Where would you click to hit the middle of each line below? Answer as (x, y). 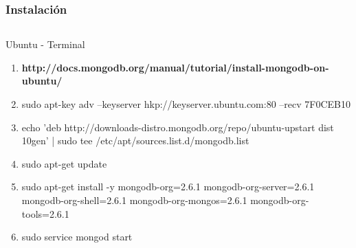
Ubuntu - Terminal (45, 44)
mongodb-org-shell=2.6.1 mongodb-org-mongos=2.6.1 (134, 200)
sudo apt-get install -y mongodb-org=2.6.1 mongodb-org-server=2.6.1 (168, 187)
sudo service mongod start (77, 237)
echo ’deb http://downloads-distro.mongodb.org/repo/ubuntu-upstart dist (178, 127)
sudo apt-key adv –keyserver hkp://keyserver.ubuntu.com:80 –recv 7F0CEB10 (186, 104)
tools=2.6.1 (45, 213)
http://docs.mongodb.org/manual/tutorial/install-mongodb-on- (175, 67)
